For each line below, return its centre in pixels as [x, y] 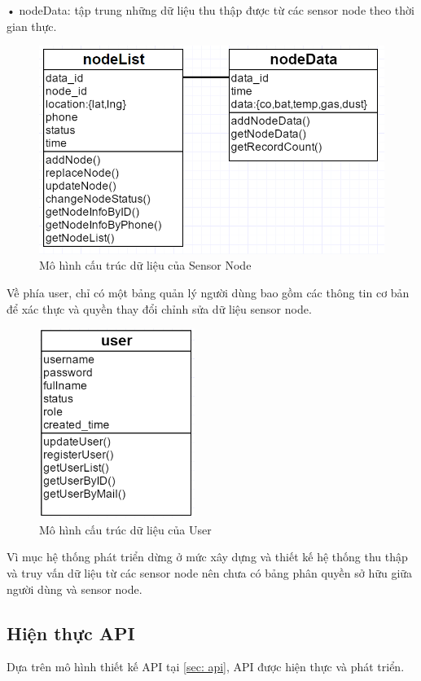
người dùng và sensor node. [75, 589]
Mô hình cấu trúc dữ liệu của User [125, 529]
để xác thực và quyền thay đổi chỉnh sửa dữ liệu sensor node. [159, 308]
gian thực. [32, 26]
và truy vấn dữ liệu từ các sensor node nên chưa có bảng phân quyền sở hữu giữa [210, 573]
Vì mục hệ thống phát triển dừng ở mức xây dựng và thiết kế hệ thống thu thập [207, 557]
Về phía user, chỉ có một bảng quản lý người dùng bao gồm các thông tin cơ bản [208, 292]
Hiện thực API [71, 633]
